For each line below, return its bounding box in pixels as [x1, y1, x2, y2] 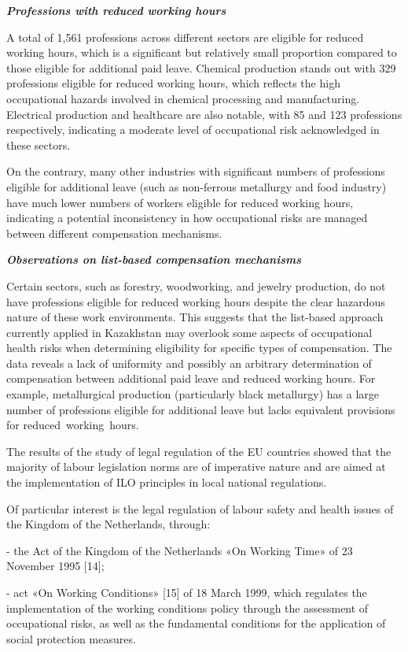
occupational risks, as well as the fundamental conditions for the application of [6, 615, 386, 632]
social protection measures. [6, 630, 136, 646]
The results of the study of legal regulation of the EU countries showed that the [6, 443, 391, 459]
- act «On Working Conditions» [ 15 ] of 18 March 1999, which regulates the [6, 584, 367, 600]
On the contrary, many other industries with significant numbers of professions [6, 163, 385, 180]
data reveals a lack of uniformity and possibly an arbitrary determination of [6, 354, 372, 371]
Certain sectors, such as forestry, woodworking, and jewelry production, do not [6, 277, 386, 294]
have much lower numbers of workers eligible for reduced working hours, [6, 194, 354, 210]
